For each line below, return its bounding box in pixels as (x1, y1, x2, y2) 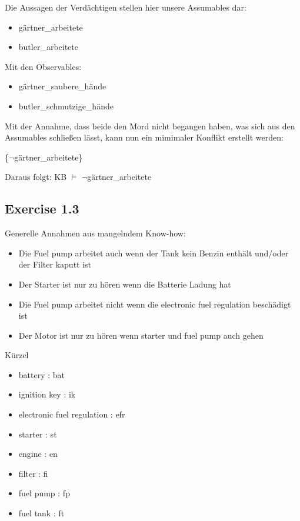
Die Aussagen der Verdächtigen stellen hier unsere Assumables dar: (5, 1, 246, 13)
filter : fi (18, 467, 48, 479)
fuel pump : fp (18, 487, 70, 499)
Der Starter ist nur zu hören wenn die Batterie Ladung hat (18, 278, 231, 290)
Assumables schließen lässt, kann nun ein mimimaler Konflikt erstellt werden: (5, 131, 284, 143)
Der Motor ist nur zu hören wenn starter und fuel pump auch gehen (18, 329, 264, 341)
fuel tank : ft (18, 507, 65, 519)
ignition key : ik (18, 388, 76, 400)
